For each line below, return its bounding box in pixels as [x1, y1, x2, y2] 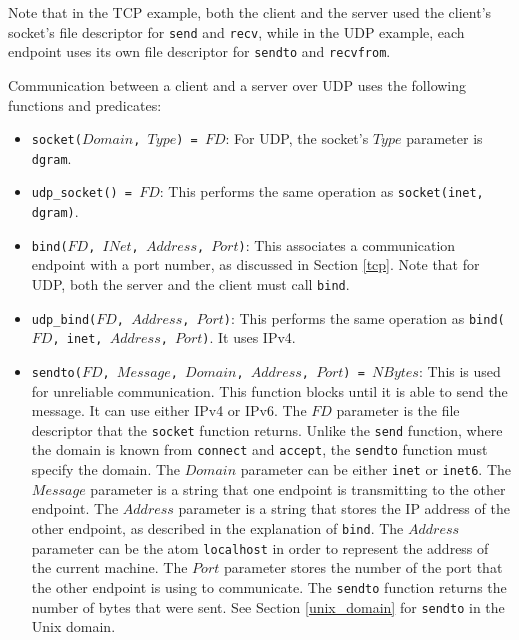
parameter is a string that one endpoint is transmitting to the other [90, 478, 506, 499]
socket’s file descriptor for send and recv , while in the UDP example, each [8, 21, 465, 42]
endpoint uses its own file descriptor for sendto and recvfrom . [8, 41, 391, 62]
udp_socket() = [31, 186, 133, 201]
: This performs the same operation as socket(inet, [159, 181, 484, 202]
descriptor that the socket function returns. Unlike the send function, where [31, 419, 503, 440]
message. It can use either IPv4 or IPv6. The [31, 400, 307, 421]
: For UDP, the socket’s [225, 128, 369, 149]
